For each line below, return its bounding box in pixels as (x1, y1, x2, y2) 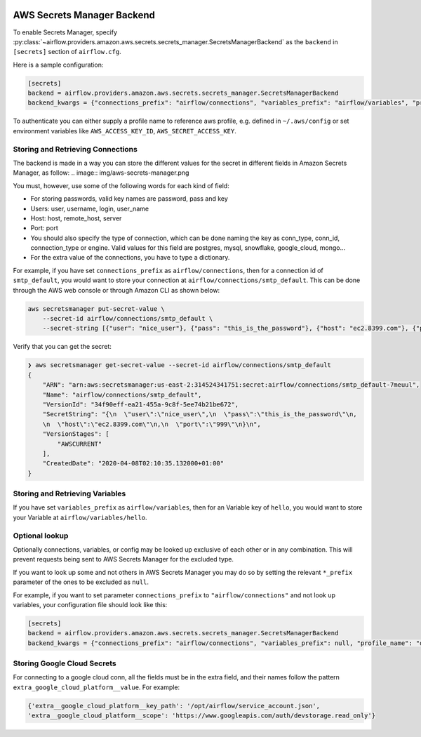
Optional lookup (13, 531, 69, 540)
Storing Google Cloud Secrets (13, 658, 116, 668)
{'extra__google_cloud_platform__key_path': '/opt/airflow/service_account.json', (27, 702, 321, 710)
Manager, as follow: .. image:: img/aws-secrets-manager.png (13, 168, 189, 177)
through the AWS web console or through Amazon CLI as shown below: (13, 286, 220, 294)
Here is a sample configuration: (13, 60, 104, 69)
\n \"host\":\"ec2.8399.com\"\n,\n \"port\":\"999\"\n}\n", (42, 420, 261, 428)
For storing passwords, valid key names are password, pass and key (30, 194, 228, 203)
